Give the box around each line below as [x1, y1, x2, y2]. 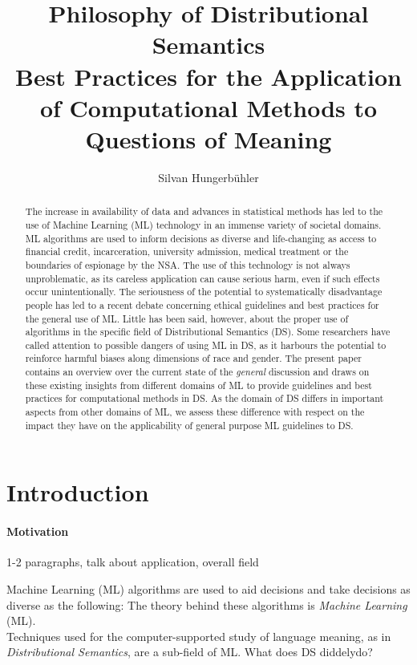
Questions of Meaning [85, 122, 332, 155]
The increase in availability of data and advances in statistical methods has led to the [25, 205, 383, 218]
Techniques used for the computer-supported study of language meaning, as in [6, 627, 391, 644]
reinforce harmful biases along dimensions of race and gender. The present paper [25, 351, 362, 365]
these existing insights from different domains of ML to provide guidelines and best [25, 378, 372, 391]
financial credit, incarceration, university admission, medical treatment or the [25, 245, 349, 258]
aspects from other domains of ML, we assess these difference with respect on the [25, 405, 365, 419]
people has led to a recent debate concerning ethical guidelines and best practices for [25, 298, 379, 311]
